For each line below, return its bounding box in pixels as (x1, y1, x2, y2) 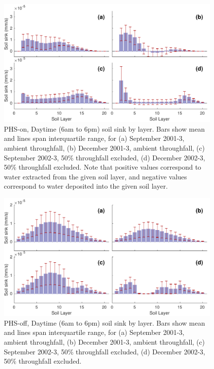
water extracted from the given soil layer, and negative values (4, 171, 187, 181)
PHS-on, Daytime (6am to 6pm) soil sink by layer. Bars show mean (4, 123, 205, 134)
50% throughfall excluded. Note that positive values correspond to (4, 162, 201, 172)
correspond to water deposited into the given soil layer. (4, 181, 168, 191)
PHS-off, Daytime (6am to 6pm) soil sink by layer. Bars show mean (4, 317, 205, 328)
